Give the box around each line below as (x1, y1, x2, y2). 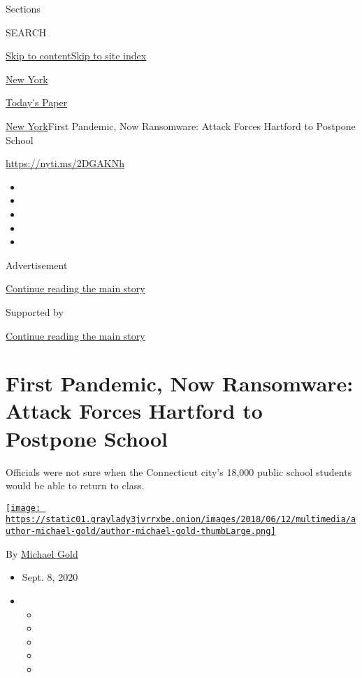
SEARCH (6, 24, 47, 39)
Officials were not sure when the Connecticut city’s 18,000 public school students (6, 464, 352, 479)
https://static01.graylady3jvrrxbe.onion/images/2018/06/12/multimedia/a (6, 514, 356, 525)
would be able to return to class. (6, 478, 145, 493)
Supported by (6, 304, 64, 319)
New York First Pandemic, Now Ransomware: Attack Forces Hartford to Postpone (6, 118, 356, 133)
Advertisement (6, 257, 68, 272)
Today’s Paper (6, 95, 68, 110)
